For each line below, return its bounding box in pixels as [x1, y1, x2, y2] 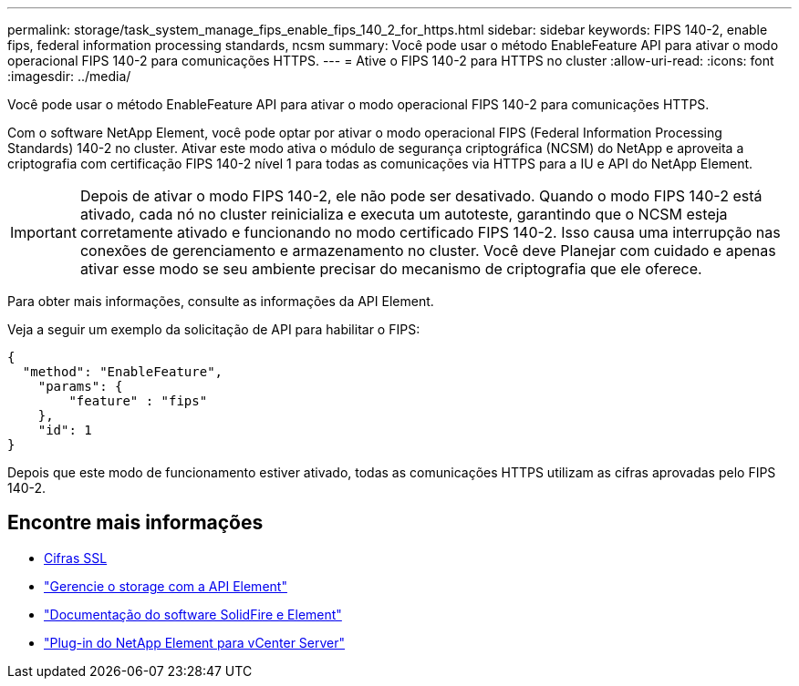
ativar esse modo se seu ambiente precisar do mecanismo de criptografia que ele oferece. [79, 260, 702, 278]
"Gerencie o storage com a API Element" [44, 578, 287, 594]
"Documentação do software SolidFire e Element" [44, 606, 342, 622]
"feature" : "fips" [68, 394, 208, 408]
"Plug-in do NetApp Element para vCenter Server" [44, 634, 346, 650]
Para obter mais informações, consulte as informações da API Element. [7, 293, 434, 309]
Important [10, 223, 77, 241]
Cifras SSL [44, 549, 108, 566]
